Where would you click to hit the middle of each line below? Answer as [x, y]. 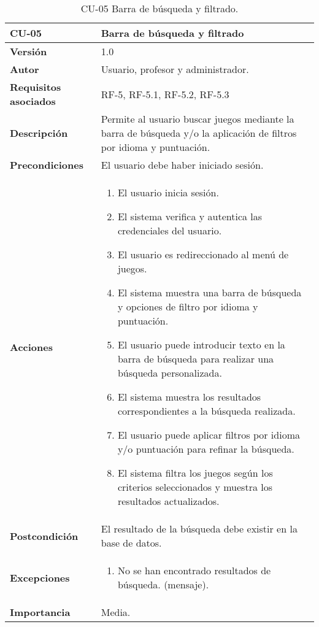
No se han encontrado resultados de [194, 570]
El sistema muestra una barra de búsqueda [209, 292]
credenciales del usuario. [170, 230]
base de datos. [131, 543]
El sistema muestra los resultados [189, 397]
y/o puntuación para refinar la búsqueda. [206, 449]
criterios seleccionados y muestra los [195, 487]
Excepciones [40, 577]
